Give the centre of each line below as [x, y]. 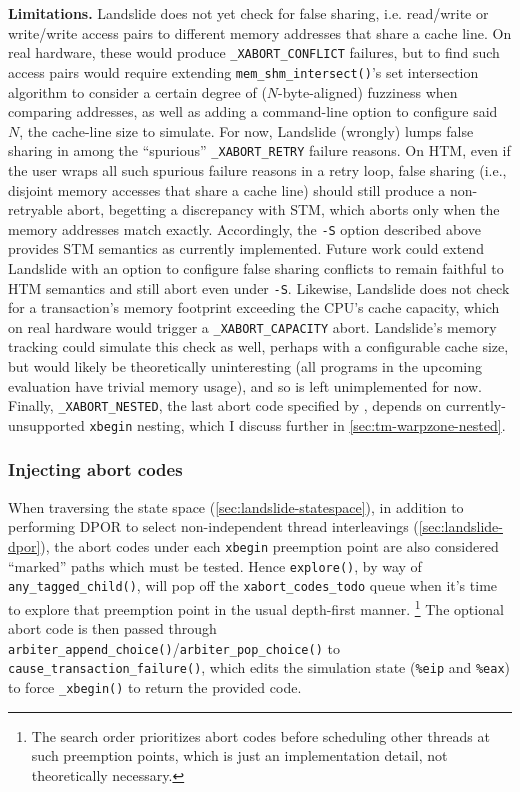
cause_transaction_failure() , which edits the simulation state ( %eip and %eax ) [259, 667]
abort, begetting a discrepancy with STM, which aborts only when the [283, 209]
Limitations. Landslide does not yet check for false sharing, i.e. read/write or [248, 13]
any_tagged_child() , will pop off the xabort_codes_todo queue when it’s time [253, 585]
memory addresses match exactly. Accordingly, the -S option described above [244, 228]
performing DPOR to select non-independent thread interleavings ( [213, 526]
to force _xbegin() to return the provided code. [155, 687]
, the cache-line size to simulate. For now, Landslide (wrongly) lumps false [246, 130]
